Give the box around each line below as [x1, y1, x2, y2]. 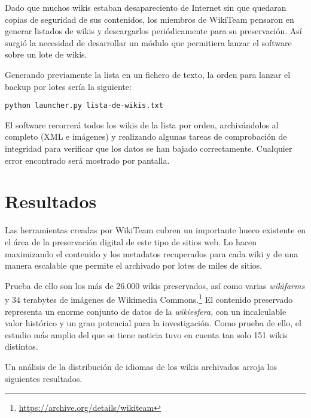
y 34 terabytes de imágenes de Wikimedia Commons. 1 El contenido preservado [5, 291, 293, 305]
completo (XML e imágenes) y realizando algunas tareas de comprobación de [5, 130, 287, 143]
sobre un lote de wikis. [5, 48, 87, 61]
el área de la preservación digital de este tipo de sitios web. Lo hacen [5, 235, 257, 248]
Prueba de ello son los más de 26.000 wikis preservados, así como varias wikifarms [5, 279, 305, 291]
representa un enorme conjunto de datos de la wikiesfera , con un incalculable [5, 305, 286, 317]
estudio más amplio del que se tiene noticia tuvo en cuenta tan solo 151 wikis [5, 328, 288, 341]
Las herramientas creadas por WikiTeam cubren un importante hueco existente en [5, 224, 306, 236]
